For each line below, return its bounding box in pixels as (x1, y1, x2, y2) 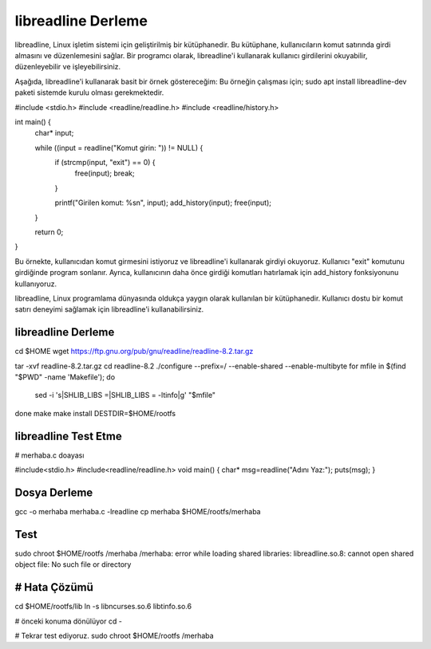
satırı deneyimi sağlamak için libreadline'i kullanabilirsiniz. (14, 305, 204, 314)
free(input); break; (74, 168, 135, 179)
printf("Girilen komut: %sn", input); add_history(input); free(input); (54, 198, 271, 207)
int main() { (14, 116, 52, 127)
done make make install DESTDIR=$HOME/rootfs (14, 408, 176, 418)
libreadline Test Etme (14, 429, 123, 442)
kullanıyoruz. (14, 279, 57, 289)
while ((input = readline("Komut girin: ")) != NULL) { (34, 143, 204, 152)
